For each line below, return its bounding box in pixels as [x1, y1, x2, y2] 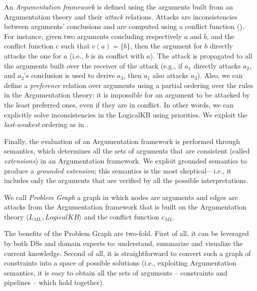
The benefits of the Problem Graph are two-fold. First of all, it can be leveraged [4, 228, 249, 238]
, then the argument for [130, 40, 203, 51]
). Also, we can [197, 70, 243, 80]
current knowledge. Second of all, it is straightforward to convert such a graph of [4, 247, 251, 258]
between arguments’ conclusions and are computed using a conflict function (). [4, 21, 245, 31]
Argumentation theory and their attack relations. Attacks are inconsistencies [4, 11, 238, 21]
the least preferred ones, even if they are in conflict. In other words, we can [4, 99, 234, 109]
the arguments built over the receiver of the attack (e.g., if [4, 60, 183, 70]
